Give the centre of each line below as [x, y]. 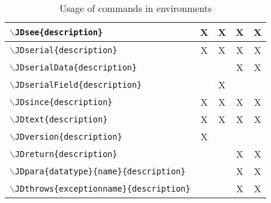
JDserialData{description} [76, 67]
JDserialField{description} [78, 84]
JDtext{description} [61, 119]
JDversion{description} [69, 136]
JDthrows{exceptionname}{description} [103, 188]
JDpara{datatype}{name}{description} [100, 171]
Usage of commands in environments [135, 8]
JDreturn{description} [66, 154]
